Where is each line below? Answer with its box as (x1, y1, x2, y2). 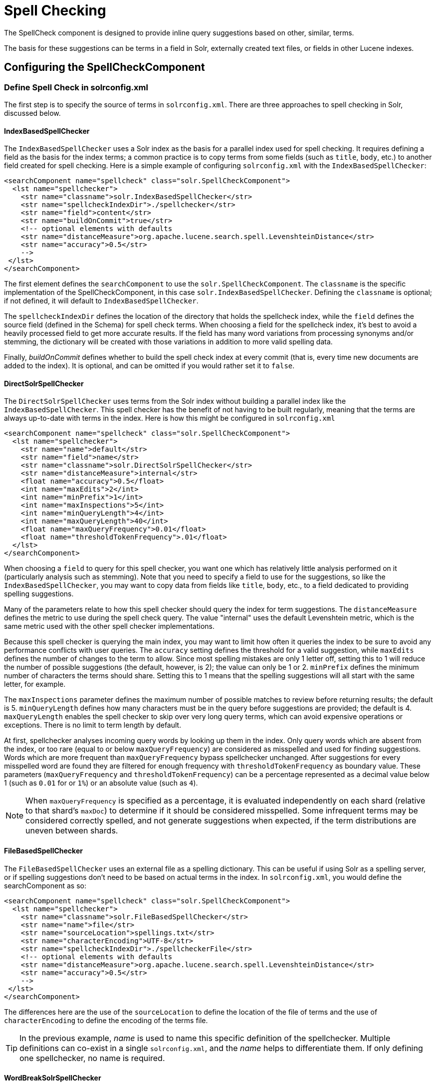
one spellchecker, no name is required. (19, 1053, 165, 1063)
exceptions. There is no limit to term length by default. (4, 721, 182, 730)
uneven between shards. (25, 825, 118, 836)
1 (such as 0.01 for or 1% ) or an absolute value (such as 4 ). (4, 779, 198, 788)
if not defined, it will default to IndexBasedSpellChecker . (4, 296, 199, 305)
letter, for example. (4, 680, 66, 689)
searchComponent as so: (4, 881, 86, 890)
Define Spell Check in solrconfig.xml (4, 82, 148, 92)
